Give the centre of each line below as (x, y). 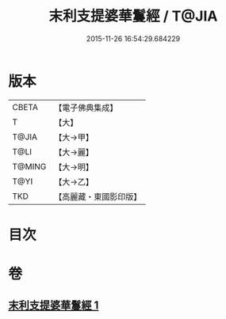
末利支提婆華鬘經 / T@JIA (133, 16)
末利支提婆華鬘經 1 (54, 306)
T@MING (29, 166)
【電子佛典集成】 (86, 108)
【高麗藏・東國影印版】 (98, 196)
